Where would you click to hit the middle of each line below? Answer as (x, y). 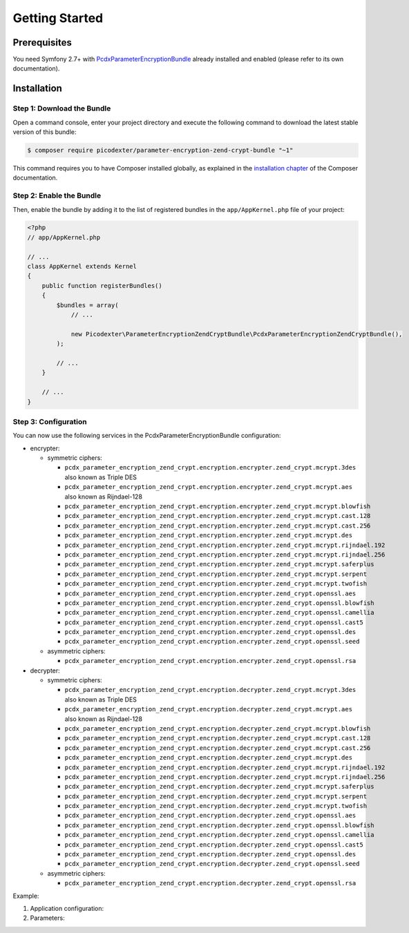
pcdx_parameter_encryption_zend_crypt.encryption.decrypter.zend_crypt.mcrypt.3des (210, 690)
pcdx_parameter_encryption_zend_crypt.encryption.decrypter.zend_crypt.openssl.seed (212, 864)
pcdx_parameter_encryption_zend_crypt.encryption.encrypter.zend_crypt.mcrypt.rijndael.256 (225, 555)
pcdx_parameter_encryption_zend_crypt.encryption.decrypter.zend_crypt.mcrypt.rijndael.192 (225, 767)
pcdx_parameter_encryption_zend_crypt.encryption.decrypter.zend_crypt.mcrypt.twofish (216, 806)
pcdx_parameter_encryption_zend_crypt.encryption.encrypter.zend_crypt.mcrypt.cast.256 (218, 526)
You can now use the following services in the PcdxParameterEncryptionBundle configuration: (147, 436)
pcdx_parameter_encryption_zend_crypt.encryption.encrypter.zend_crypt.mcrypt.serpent (216, 574)
